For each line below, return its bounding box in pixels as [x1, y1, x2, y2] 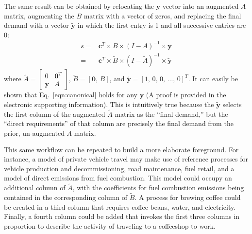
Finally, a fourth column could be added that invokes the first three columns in [4, 211, 240, 221]
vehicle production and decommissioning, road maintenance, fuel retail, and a [4, 163, 235, 173]
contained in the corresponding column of [4, 192, 128, 202]
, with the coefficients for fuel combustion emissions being [72, 182, 244, 193]
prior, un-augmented [4, 128, 65, 138]
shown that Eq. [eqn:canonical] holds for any [4, 90, 138, 100]
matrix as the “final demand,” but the [115, 108, 228, 119]
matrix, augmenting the [4, 10, 74, 20]
